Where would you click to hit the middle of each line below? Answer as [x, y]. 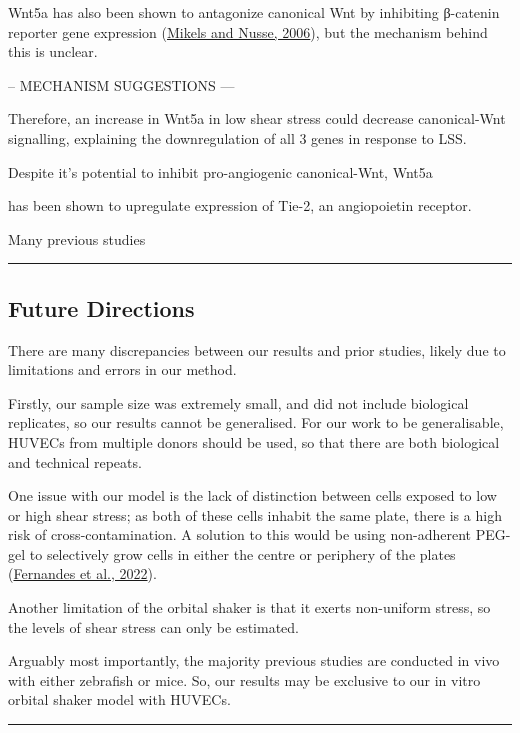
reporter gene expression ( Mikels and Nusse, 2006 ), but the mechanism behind [248, 31]
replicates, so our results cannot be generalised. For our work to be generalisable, [256, 422]
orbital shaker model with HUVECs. [119, 699]
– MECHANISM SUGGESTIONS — [121, 84]
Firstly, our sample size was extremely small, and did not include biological [238, 402]
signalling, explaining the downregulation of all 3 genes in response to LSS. [237, 137]
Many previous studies [77, 238]
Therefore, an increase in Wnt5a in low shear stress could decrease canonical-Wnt [257, 118]
